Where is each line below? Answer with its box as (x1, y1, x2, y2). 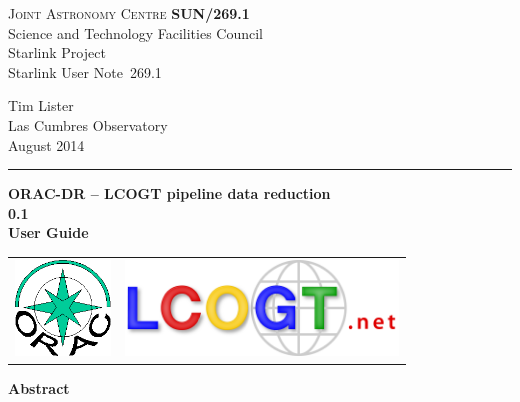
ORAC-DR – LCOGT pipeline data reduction (8, 183, 331, 204)
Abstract (8, 378, 70, 399)
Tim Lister (8, 95, 74, 116)
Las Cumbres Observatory (8, 114, 168, 135)
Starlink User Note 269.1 (8, 61, 162, 82)
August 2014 (8, 134, 85, 155)
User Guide (8, 222, 89, 243)
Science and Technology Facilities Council (8, 22, 263, 43)
